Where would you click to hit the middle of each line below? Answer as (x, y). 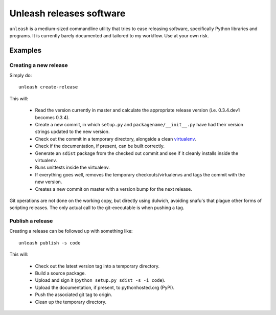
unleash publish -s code (50, 243)
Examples (26, 50)
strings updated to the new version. (72, 132)
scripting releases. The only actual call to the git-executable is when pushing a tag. (97, 208)
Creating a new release (39, 65)
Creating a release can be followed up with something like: (71, 231)
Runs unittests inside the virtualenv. (72, 167)
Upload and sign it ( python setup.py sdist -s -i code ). (100, 280)
